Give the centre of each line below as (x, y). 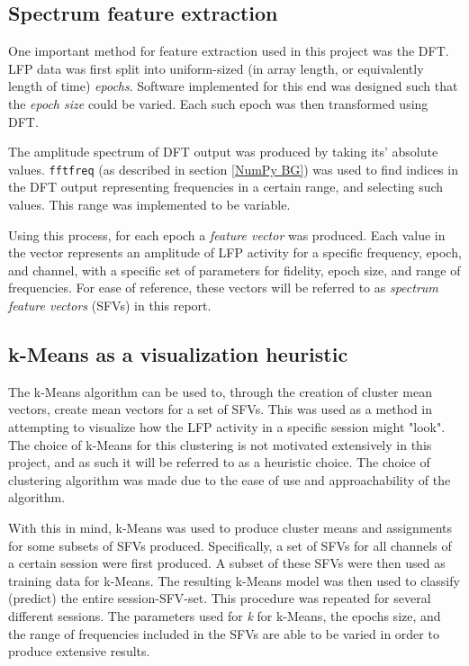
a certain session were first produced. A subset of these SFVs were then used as (227, 563)
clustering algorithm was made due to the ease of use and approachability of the (230, 479)
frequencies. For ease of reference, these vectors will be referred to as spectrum (223, 288)
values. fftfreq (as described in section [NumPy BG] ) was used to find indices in (233, 169)
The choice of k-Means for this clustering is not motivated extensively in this (220, 444)
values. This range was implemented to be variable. (149, 205)
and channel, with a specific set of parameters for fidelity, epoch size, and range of (234, 270)
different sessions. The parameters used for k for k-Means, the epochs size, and (225, 615)
